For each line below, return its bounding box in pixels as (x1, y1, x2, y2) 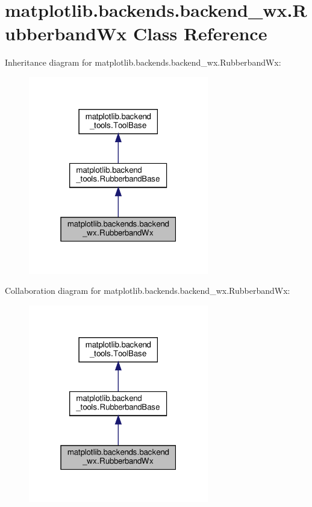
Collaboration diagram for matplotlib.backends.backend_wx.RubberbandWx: (5, 284, 290, 297)
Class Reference (133, 21, 267, 46)
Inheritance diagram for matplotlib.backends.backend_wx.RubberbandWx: (5, 56, 281, 69)
